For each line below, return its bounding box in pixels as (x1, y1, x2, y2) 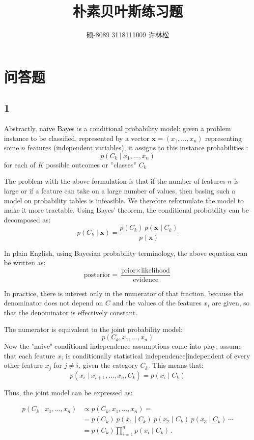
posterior (84, 272, 111, 279)
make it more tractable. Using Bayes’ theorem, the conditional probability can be (4, 205, 249, 215)
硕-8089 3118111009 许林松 (86, 29, 169, 40)
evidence (133, 276, 159, 283)
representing (205, 133, 242, 143)
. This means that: (148, 360, 204, 370)
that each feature (4, 350, 56, 360)
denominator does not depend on (4, 298, 103, 308)
